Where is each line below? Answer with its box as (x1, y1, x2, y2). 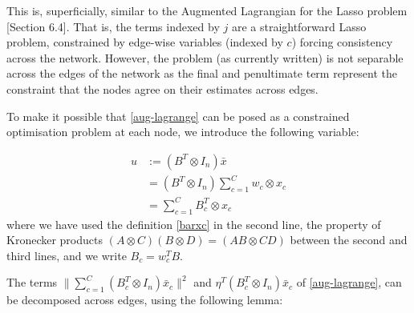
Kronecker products (6, 231, 103, 248)
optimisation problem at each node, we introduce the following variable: (6, 123, 359, 140)
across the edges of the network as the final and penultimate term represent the (6, 65, 398, 82)
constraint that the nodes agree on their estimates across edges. (6, 80, 319, 97)
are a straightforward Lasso (231, 18, 367, 34)
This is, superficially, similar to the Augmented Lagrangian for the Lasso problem (6, 2, 408, 18)
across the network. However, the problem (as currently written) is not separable (6, 49, 404, 66)
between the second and (290, 231, 408, 248)
